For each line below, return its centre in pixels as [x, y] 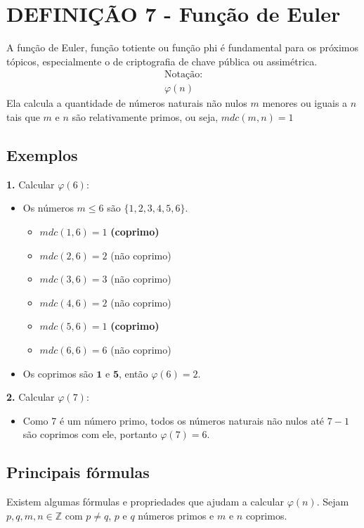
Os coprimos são [58, 373]
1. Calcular [31, 184]
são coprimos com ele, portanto [90, 434]
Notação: [183, 75]
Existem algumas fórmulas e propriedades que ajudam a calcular [145, 502]
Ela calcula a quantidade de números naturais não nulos [127, 103]
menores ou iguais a [305, 103]
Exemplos [42, 154]
